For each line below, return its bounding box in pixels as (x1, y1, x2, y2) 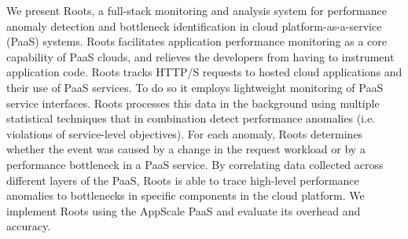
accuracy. (6, 218, 51, 234)
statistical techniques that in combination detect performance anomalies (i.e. (6, 110, 375, 127)
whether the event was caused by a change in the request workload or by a (6, 141, 366, 157)
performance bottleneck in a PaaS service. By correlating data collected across (6, 156, 384, 172)
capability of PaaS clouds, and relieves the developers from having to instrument (6, 48, 395, 64)
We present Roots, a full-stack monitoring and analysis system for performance (6, 2, 387, 18)
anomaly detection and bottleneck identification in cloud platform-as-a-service (6, 17, 382, 34)
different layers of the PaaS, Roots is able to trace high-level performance (6, 171, 359, 188)
